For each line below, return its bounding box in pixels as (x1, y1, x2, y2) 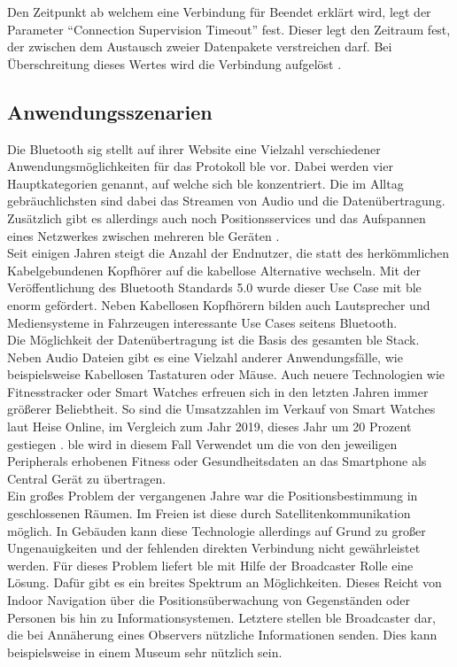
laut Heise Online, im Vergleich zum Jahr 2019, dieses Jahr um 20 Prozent (7, 417, 412, 436)
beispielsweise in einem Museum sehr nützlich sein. (7, 642, 283, 661)
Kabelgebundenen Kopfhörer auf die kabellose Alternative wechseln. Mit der (7, 260, 422, 279)
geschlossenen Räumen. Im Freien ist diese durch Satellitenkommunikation (7, 504, 411, 523)
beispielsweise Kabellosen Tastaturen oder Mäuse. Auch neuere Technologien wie (7, 365, 445, 384)
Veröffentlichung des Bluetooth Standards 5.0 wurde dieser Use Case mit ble (7, 278, 422, 297)
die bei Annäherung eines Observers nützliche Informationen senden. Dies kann (7, 625, 438, 644)
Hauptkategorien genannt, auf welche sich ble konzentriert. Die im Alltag (7, 174, 404, 192)
